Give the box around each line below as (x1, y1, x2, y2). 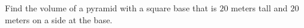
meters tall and (231, 2, 288, 14)
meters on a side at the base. (5, 13, 113, 26)
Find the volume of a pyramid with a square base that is (5, 2, 217, 14)
